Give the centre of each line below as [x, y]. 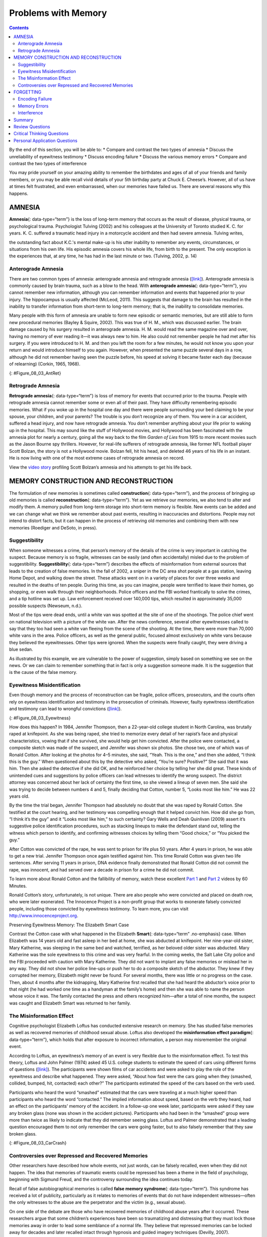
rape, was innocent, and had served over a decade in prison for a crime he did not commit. [102, 870]
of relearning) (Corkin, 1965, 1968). [45, 364]
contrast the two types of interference [48, 163]
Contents [19, 28]
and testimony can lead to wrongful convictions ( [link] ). [66, 709]
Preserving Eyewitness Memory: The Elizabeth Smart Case [69, 925]
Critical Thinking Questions [41, 134]
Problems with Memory [58, 13]
